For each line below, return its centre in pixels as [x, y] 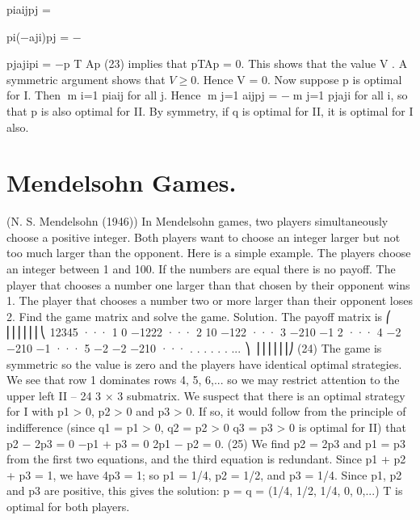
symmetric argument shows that [86, 79]
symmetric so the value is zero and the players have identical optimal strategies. [204, 364]
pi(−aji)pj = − [44, 36]
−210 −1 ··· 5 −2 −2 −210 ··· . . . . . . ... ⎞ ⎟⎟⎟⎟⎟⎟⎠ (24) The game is [194, 348]
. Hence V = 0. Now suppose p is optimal [299, 79]
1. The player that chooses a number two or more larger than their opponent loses [210, 300]
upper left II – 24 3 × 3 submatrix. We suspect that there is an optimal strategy [206, 395]
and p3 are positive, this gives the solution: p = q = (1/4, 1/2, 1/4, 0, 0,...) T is [205, 490]
